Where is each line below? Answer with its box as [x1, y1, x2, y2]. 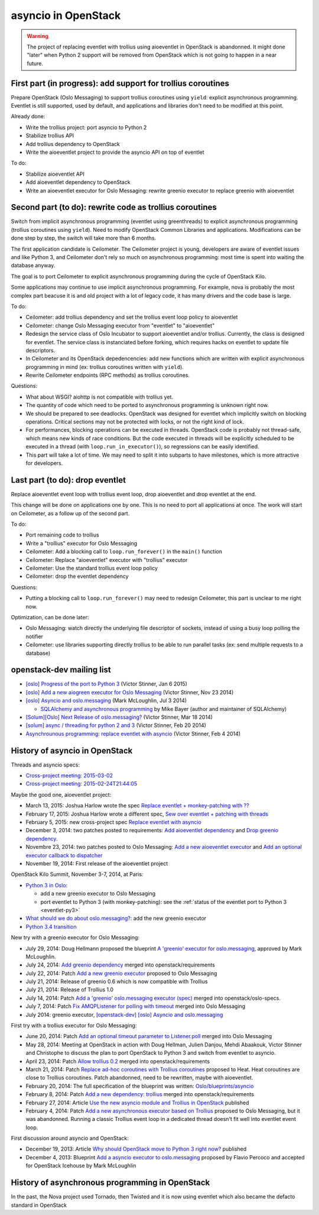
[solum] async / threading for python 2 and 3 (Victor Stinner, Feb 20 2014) [25, 722, 207, 729]
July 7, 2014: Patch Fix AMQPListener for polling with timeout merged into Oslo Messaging [25, 1003, 246, 1010]
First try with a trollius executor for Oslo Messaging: [11, 1022, 137, 1029]
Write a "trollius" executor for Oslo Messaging [25, 539, 138, 547]
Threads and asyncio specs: [11, 761, 80, 768]
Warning [27, 33, 48, 40]
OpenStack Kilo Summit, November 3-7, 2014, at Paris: [11, 871, 144, 878]
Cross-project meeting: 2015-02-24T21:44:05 [25, 780, 138, 787]
